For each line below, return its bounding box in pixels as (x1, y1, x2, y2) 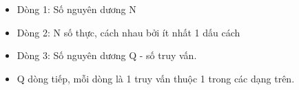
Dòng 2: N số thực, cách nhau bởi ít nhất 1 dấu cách (17, 25, 240, 39)
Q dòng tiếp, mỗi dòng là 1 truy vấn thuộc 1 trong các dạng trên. (17, 71, 295, 85)
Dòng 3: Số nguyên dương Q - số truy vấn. (17, 48, 197, 63)
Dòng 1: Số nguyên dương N (17, 2, 136, 16)
